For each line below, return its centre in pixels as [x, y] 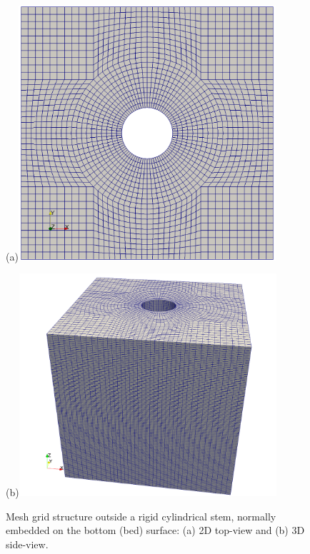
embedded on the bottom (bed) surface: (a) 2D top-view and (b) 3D [155, 530]
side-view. [27, 544]
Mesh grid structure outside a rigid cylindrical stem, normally [141, 516]
